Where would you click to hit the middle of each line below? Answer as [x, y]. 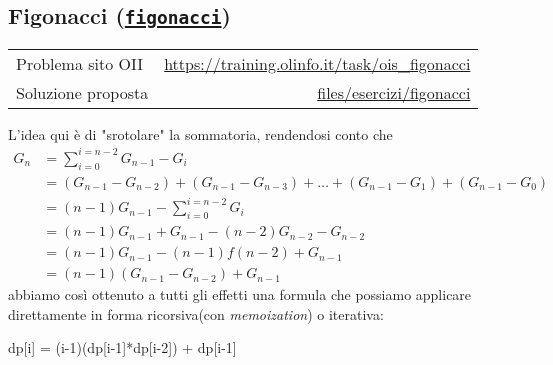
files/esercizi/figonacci [394, 92]
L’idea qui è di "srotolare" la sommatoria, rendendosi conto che [200, 133]
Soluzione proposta [82, 92]
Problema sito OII [80, 63]
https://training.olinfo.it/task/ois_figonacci [317, 63]
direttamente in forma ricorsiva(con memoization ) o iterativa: [196, 313]
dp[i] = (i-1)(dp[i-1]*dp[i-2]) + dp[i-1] [122, 347]
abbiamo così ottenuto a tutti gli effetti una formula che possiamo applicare [240, 294]
